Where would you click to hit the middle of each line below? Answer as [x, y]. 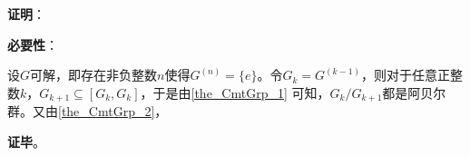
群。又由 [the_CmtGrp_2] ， [88, 111]
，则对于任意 [399, 75]
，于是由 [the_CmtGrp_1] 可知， [235, 92]
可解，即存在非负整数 [94, 75]
